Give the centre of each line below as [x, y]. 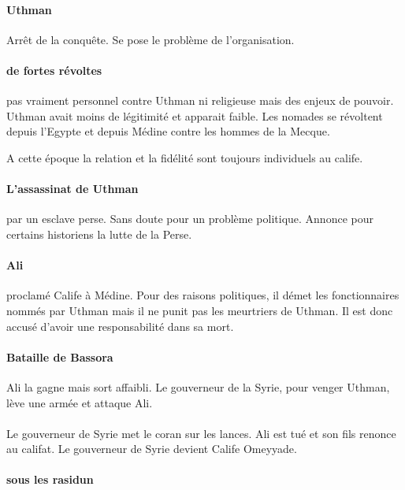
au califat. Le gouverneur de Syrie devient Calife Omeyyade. [152, 449]
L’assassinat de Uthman [72, 189]
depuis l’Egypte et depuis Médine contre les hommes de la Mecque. [168, 131]
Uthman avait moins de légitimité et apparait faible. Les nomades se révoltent [195, 115]
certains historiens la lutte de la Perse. [99, 234]
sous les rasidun [50, 479]
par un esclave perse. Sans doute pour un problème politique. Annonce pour [190, 219]
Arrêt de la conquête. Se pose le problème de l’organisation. [150, 39]
